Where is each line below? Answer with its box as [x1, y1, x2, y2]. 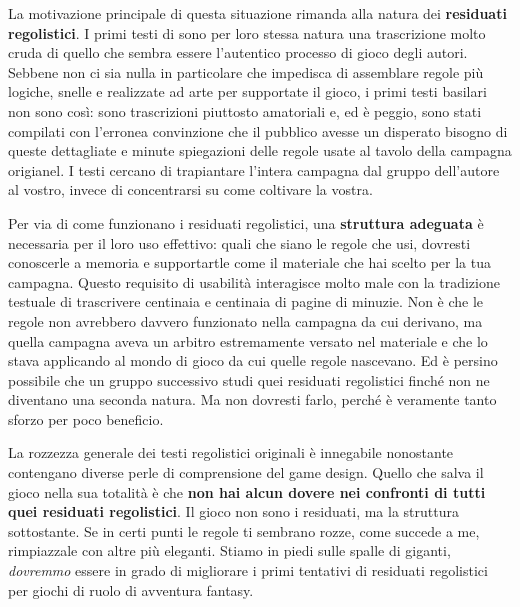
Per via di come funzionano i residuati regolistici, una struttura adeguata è [8, 212, 484, 233]
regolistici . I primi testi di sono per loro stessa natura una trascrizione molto [8, 22, 486, 43]
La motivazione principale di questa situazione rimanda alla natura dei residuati [8, 3, 507, 23]
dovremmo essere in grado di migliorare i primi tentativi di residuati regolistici [8, 560, 488, 581]
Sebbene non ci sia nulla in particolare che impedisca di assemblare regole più [8, 61, 484, 82]
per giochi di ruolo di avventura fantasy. [8, 579, 254, 600]
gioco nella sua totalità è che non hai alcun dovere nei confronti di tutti [8, 481, 486, 502]
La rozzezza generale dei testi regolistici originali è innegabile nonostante [8, 442, 454, 463]
